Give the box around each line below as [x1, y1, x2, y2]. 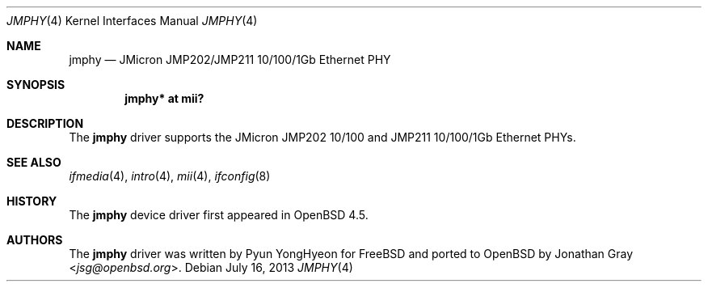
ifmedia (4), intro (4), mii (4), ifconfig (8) [69, 169, 271, 183]
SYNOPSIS [6, 78, 65, 91]
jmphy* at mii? [124, 91, 204, 105]
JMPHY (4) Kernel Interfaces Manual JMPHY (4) [6, 14, 258, 28]
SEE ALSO [6, 155, 61, 169]
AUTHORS [6, 233, 63, 247]
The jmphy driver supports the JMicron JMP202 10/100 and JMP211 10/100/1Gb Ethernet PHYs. [69, 130, 576, 144]
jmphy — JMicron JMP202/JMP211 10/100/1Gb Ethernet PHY [69, 53, 391, 66]
